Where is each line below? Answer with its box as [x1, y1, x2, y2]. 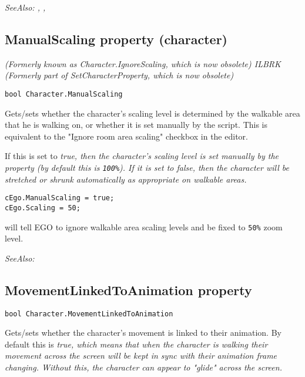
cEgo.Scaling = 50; [5, 203, 81, 212]
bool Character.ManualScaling [5, 90, 123, 98]
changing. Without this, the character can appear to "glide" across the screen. [5, 361, 282, 373]
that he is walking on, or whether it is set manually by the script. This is [5, 118, 268, 131]
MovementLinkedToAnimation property [5, 280, 252, 299]
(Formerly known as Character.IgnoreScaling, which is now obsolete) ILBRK [5, 57, 281, 70]
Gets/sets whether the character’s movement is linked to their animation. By [5, 326, 281, 339]
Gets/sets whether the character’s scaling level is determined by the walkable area [5, 107, 300, 119]
